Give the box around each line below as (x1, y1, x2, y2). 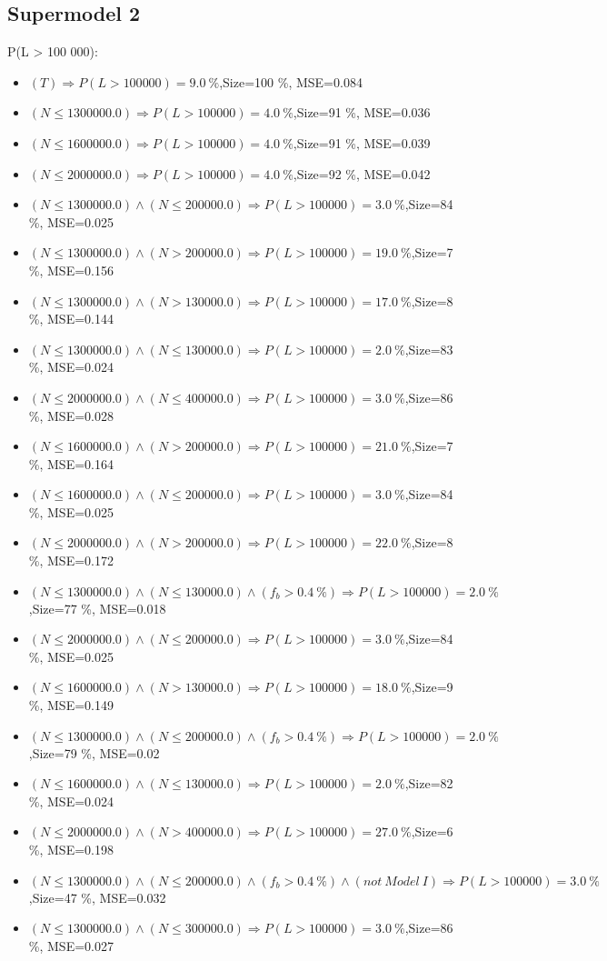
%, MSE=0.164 (28, 454, 114, 473)
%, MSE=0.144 (28, 309, 114, 328)
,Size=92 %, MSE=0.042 (293, 164, 431, 183)
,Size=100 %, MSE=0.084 (219, 72, 363, 91)
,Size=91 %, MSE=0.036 (293, 103, 431, 122)
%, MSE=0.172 (28, 551, 114, 570)
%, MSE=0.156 (28, 260, 114, 279)
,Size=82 (404, 774, 453, 793)
